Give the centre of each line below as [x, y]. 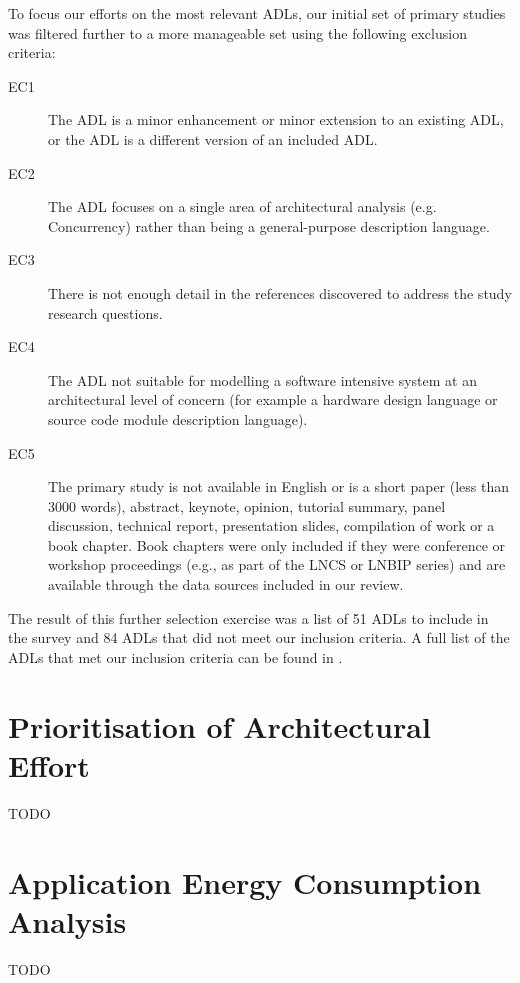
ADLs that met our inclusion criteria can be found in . [175, 656]
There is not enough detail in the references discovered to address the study [280, 292]
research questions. [105, 312]
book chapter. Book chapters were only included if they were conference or [277, 544]
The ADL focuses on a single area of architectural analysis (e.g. [242, 206]
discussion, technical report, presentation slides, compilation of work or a [271, 525]
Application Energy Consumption [245, 881]
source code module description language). [178, 418]
